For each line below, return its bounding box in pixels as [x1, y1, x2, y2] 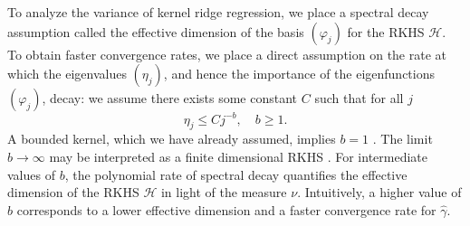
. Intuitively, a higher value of [297, 183, 462, 202]
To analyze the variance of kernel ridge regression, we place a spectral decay [7, 3, 429, 21]
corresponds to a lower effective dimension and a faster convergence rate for [16, 200, 436, 219]
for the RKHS [347, 22, 425, 41]
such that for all [314, 89, 404, 108]
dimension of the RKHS [7, 183, 139, 202]
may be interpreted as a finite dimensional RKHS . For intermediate [49, 147, 428, 166]
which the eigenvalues [7, 64, 127, 83]
